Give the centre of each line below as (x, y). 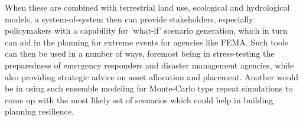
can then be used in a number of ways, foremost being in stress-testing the (140, 53)
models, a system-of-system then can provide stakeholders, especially (129, 19)
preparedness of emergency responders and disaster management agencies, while (149, 65)
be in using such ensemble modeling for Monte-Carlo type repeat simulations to (149, 88)
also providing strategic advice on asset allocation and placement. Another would (152, 76)
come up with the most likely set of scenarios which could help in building (139, 99)
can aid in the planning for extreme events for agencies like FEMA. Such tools (146, 42)
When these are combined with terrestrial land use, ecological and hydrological (147, 7)
